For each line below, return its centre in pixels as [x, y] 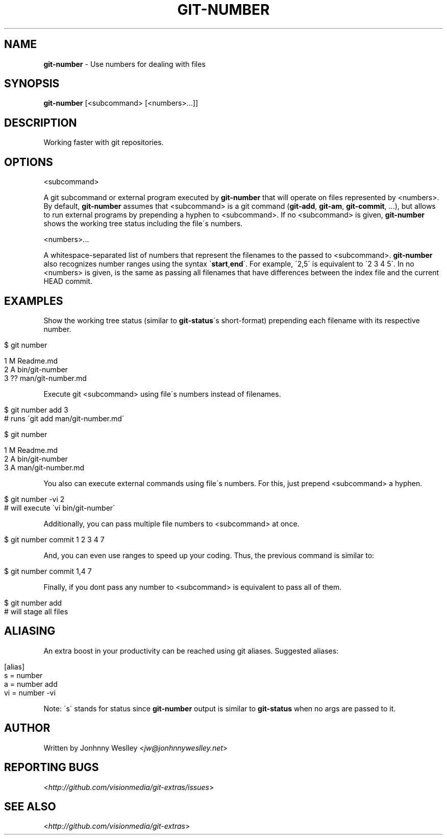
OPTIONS [29, 162]
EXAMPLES [34, 301]
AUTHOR [27, 728]
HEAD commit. [68, 281]
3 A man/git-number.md [44, 467]
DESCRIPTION [41, 123]
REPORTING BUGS [52, 768]
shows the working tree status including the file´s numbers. [143, 224]
